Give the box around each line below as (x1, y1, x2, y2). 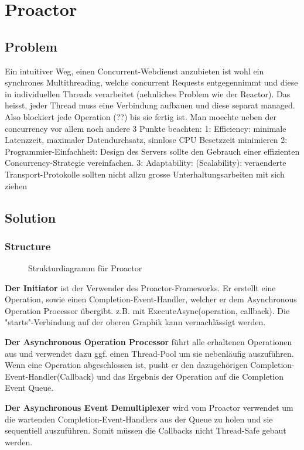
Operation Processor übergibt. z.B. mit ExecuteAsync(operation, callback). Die (5, 304, 290, 316)
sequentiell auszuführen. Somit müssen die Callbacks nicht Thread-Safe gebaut (5, 424, 286, 437)
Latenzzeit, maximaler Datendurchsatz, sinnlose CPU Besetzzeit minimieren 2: (5, 134, 288, 146)
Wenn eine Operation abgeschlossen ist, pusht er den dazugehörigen (5, 359, 248, 371)
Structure (5, 238, 51, 253)
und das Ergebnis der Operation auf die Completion (97, 370, 283, 382)
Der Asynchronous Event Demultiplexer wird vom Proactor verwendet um (5, 401, 293, 414)
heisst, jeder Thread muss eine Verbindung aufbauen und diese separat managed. (5, 99, 295, 111)
